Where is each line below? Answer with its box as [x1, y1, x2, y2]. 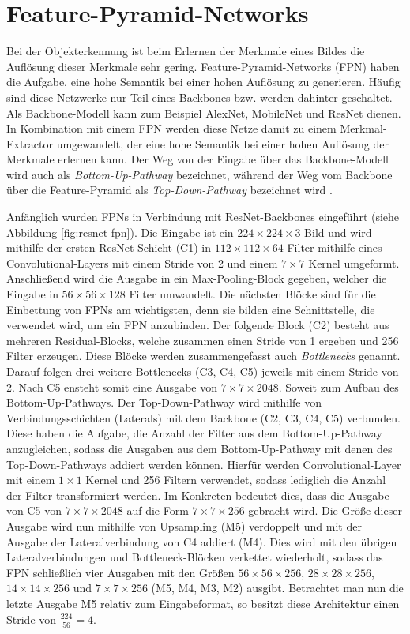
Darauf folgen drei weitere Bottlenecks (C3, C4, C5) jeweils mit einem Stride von [6, 363, 399, 379]
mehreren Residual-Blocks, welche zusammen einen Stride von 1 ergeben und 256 [6, 332, 399, 348]
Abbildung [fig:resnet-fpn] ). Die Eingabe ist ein [6, 223, 234, 240]
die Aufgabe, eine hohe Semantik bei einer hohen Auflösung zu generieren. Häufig [6, 73, 401, 90]
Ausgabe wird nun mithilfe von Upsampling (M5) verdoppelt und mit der [6, 517, 362, 534]
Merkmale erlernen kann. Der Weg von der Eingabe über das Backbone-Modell [6, 151, 389, 167]
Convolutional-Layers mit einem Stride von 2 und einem [6, 254, 278, 271]
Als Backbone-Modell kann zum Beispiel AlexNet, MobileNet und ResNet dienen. [6, 104, 401, 121]
